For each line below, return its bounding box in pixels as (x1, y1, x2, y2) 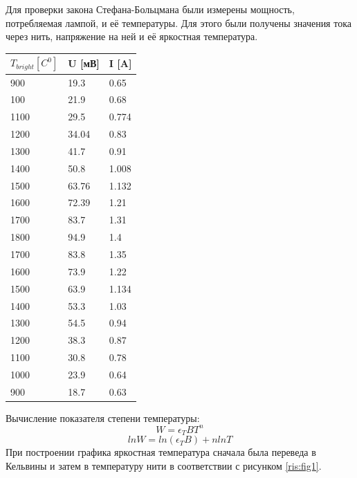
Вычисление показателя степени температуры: (6, 410, 200, 425)
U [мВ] (68, 56, 100, 71)
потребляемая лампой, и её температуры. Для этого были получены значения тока (6, 15, 351, 30)
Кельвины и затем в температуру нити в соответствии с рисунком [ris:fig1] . (6, 458, 322, 472)
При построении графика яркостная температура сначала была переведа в (6, 445, 316, 459)
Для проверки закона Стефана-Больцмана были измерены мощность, (6, 2, 295, 16)
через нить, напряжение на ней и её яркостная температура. (6, 29, 258, 44)
